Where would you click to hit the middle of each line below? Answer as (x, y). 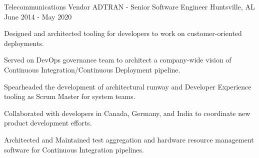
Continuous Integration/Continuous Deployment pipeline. (92, 69)
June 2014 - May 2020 (38, 16)
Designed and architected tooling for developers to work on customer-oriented (123, 33)
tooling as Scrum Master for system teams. (70, 96)
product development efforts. (48, 123)
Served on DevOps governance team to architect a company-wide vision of (118, 60)
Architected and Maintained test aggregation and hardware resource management (129, 139)
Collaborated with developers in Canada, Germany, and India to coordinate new (127, 113)
